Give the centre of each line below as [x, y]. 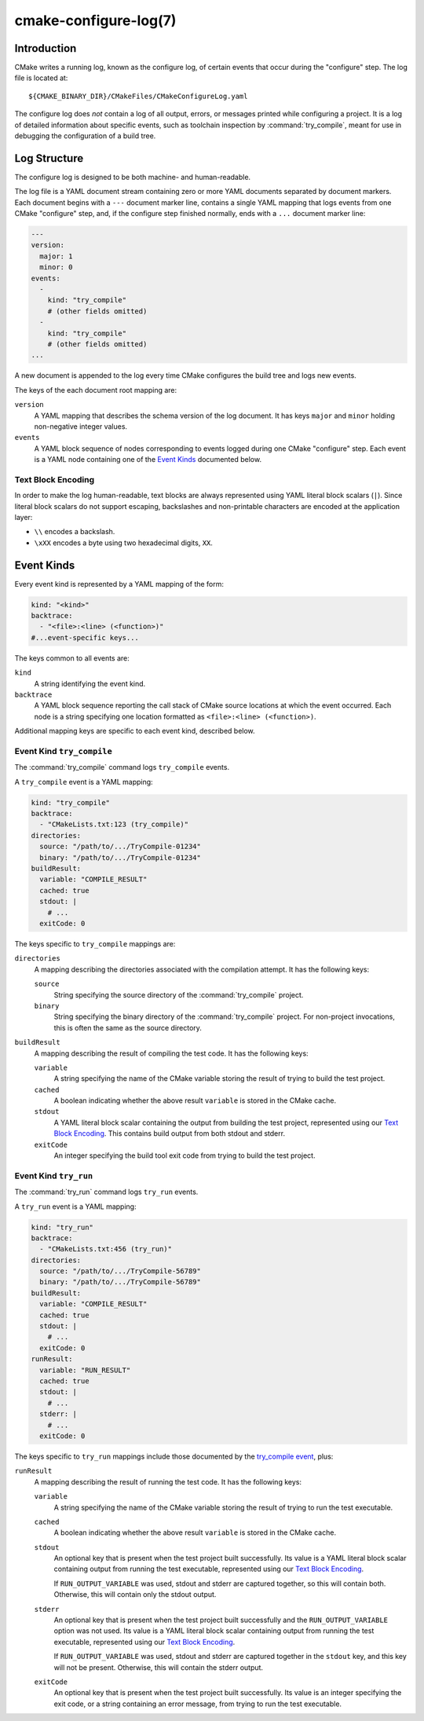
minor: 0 [56, 267]
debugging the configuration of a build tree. [85, 136]
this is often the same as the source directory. [128, 1027]
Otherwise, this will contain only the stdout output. [135, 1595]
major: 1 [56, 256]
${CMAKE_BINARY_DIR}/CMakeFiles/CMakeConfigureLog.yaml [138, 96]
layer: [24, 518]
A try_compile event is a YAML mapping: [84, 782]
